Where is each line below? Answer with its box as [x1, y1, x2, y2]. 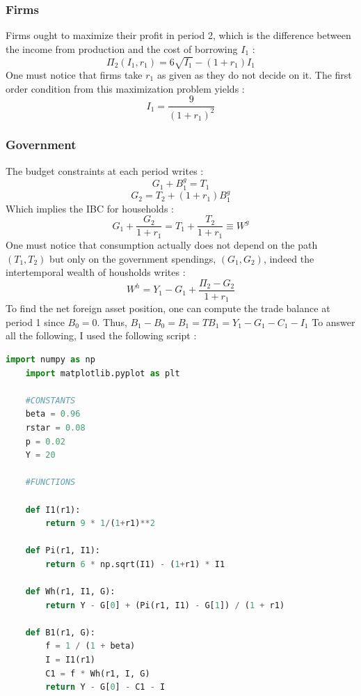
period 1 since [6, 314, 65, 329]
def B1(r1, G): [25, 627, 95, 637]
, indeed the [263, 251, 314, 265]
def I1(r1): [25, 504, 81, 515]
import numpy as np [6, 355, 95, 365]
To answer [312, 314, 355, 329]
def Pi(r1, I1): [25, 546, 101, 556]
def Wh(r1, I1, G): [25, 587, 115, 597]
